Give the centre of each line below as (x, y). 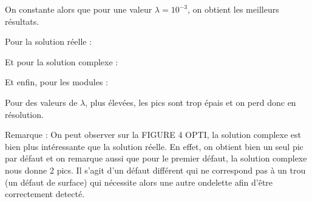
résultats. (22, 21)
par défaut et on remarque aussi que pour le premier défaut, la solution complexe (156, 158)
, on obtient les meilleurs (233, 9)
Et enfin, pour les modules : (56, 82)
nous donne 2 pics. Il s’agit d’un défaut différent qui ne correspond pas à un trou (155, 170)
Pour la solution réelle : (49, 41)
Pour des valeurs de (41, 102)
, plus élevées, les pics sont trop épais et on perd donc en (191, 102)
